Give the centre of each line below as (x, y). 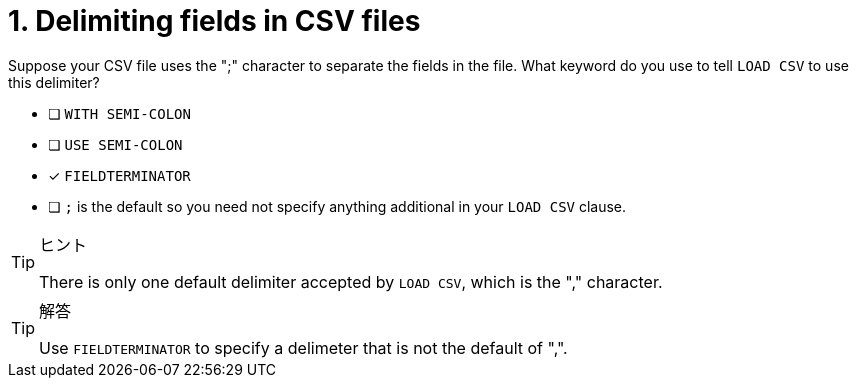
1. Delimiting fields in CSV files (214, 21)
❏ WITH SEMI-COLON (119, 113)
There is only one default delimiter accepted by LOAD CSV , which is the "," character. (351, 281)
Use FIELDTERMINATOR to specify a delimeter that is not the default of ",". (303, 347)
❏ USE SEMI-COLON (115, 144)
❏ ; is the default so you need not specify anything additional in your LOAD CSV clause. (337, 206)
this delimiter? (54, 82)
